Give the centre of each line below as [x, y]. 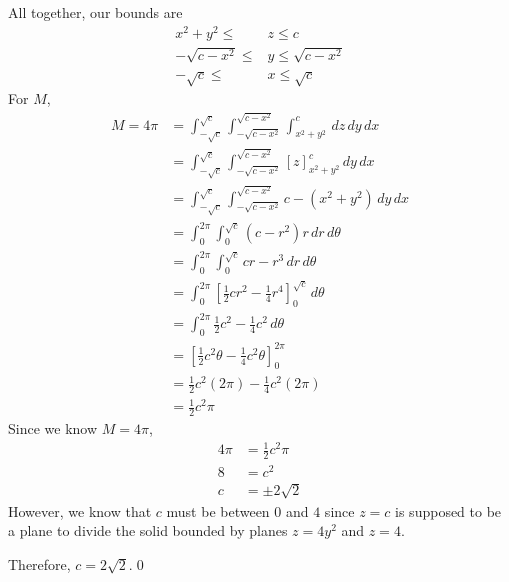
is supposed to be [448, 510]
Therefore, [39, 564]
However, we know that [80, 510]
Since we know [53, 428]
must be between [218, 510]
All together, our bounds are [95, 12]
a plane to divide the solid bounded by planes [148, 530]
